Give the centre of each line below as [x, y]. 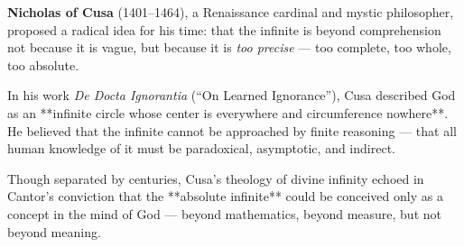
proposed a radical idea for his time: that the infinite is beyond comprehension [224, 29]
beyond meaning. [54, 231]
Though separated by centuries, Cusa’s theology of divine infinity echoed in [216, 178]
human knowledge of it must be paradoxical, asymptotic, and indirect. [201, 148]
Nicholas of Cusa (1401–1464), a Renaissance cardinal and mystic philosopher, [231, 12]
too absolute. [43, 64]
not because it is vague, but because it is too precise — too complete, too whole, [229, 47]
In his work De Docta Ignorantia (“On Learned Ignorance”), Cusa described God [232, 95]
